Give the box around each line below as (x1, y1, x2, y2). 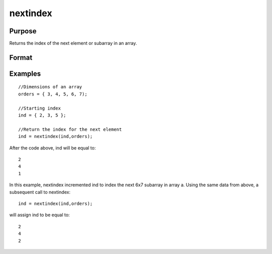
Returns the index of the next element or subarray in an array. (9, 40, 137, 46)
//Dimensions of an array (18, 84, 83, 90)
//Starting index (18, 105, 61, 111)
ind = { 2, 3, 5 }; (18, 113, 66, 118)
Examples (9, 69, 41, 78)
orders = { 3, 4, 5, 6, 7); (18, 91, 88, 97)
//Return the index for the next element (18, 126, 122, 132)
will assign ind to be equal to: (9, 212, 70, 218)
